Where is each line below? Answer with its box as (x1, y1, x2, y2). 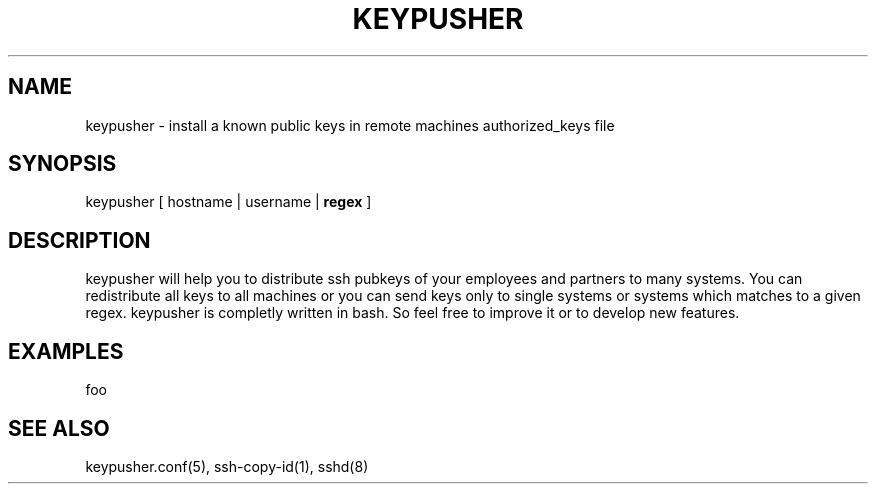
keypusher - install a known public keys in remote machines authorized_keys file (85, 116, 615, 134)
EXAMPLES (8, 338, 124, 364)
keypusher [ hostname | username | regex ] (85, 193, 372, 211)
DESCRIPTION (8, 227, 151, 253)
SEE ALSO (8, 415, 110, 441)
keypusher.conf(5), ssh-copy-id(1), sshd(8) (85, 457, 369, 475)
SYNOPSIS (8, 151, 117, 177)
